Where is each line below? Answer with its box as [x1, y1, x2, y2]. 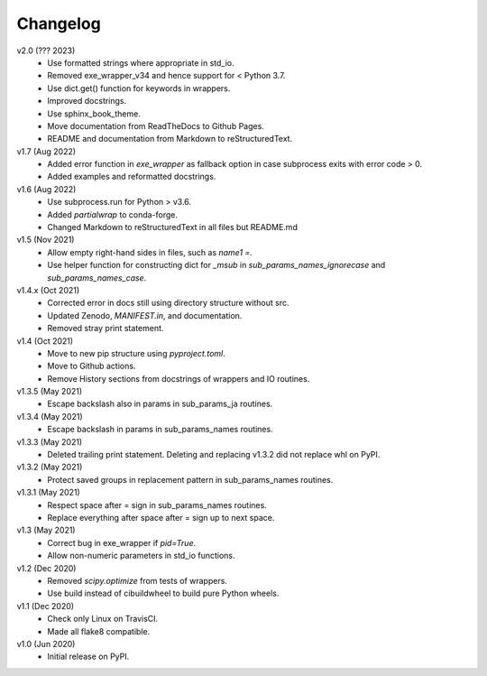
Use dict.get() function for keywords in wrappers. [47, 82, 231, 94]
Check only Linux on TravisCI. [47, 614, 159, 625]
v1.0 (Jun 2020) [16, 638, 76, 649]
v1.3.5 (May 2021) [16, 386, 83, 397]
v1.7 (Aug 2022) [16, 145, 77, 157]
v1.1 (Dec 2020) [16, 600, 75, 611]
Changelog [16, 14, 101, 33]
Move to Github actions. [47, 361, 136, 372]
